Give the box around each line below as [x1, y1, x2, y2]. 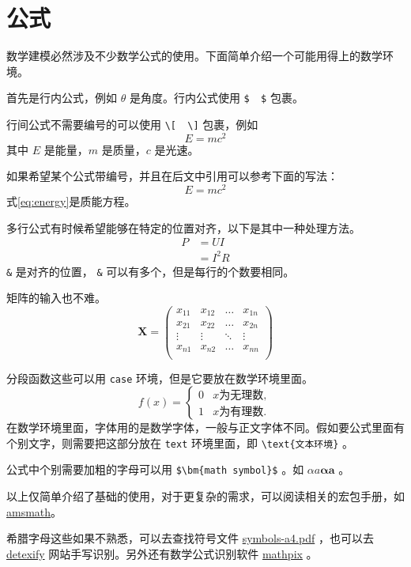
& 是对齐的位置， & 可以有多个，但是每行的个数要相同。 [6, 263, 295, 279]
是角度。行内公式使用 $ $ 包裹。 [129, 89, 304, 106]
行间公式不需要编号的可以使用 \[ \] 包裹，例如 [6, 115, 258, 132]
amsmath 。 [6, 503, 62, 520]
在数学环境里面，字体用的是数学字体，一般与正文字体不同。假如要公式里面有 [6, 419, 405, 436]
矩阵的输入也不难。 [6, 289, 106, 306]
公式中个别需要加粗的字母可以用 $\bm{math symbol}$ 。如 [6, 461, 304, 478]
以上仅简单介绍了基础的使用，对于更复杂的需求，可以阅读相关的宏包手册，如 [6, 488, 405, 505]
